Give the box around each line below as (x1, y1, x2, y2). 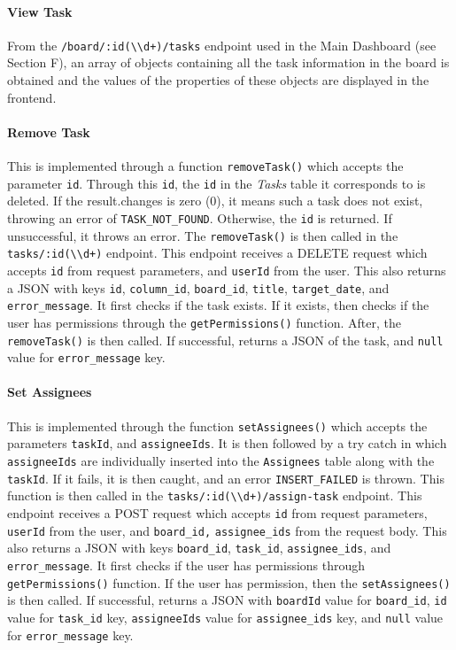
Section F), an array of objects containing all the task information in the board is (7, 53, 450, 72)
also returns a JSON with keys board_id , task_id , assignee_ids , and (7, 538, 391, 557)
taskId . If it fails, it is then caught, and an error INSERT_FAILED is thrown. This (7, 468, 444, 487)
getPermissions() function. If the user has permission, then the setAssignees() (7, 573, 451, 592)
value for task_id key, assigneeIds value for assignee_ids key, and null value (7, 607, 444, 626)
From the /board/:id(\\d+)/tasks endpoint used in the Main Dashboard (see (7, 35, 437, 54)
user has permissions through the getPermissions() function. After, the (7, 313, 401, 331)
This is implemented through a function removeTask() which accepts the (7, 157, 404, 175)
